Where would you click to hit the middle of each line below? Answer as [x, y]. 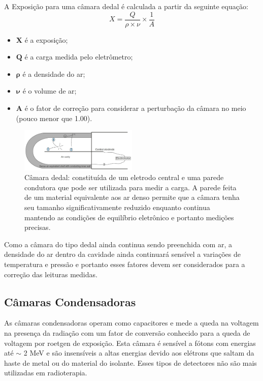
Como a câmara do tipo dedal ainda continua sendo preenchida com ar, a [118, 244]
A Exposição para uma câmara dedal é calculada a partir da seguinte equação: [126, 6]
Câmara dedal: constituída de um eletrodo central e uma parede [124, 177]
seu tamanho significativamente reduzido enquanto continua [117, 207]
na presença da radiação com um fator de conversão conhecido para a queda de [127, 333]
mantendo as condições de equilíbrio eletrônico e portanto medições [129, 217]
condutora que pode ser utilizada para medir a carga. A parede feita [130, 187]
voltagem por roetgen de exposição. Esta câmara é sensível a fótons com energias [130, 343]
